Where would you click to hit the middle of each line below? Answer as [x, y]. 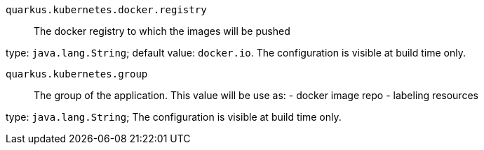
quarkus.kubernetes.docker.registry [106, 10]
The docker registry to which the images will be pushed [162, 31]
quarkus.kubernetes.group [77, 74]
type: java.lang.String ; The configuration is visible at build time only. [174, 117]
